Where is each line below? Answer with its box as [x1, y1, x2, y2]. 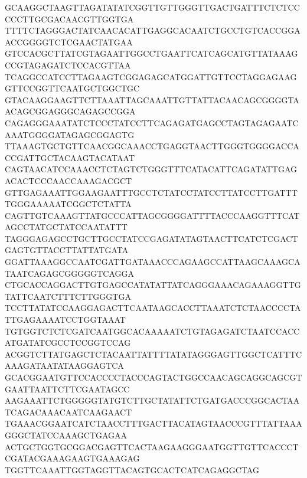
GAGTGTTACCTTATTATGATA [5, 244, 129, 256]
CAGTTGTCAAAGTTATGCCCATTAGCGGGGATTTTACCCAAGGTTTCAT [5, 209, 300, 221]
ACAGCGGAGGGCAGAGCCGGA [5, 105, 136, 117]
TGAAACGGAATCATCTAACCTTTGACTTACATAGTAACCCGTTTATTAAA [5, 417, 302, 430]
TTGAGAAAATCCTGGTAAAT [5, 313, 126, 326]
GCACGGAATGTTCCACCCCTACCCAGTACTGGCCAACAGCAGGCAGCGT [5, 371, 302, 383]
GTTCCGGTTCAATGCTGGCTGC [5, 82, 140, 94]
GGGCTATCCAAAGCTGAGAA [5, 428, 128, 441]
